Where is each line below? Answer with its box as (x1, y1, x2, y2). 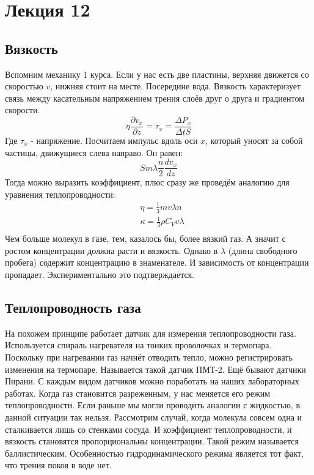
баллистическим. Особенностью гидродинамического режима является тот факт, (5, 446, 304, 459)
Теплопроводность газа (5, 298, 141, 316)
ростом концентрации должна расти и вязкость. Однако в (5, 244, 218, 256)
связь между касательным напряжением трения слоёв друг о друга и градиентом (5, 91, 305, 104)
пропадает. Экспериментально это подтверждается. (5, 268, 194, 281)
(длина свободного (228, 244, 298, 256)
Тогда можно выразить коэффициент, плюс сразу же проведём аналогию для (5, 176, 290, 189)
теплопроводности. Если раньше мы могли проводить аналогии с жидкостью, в (5, 398, 301, 411)
